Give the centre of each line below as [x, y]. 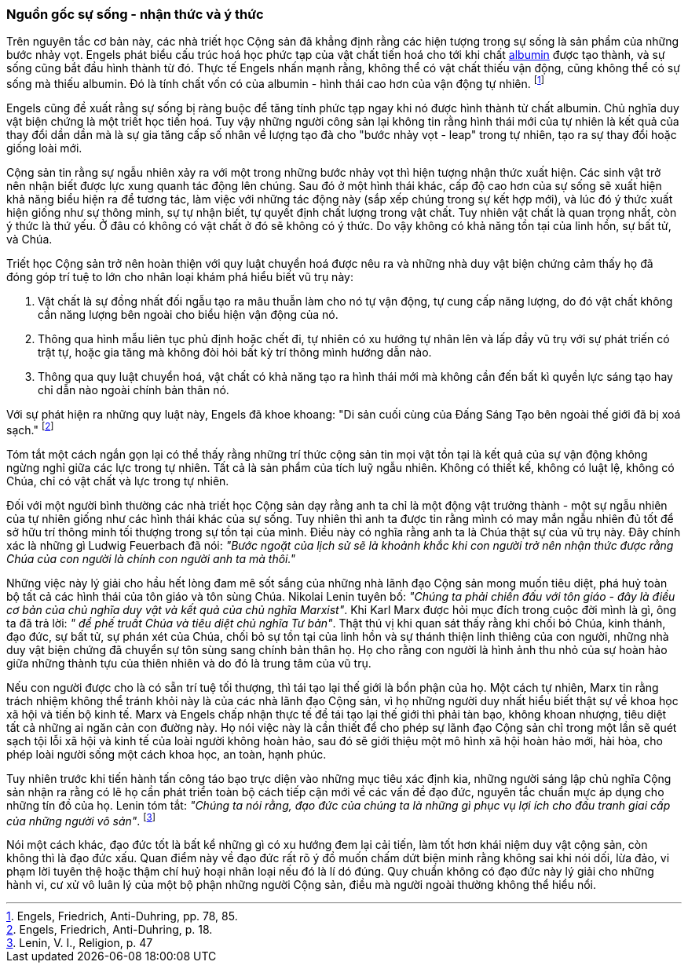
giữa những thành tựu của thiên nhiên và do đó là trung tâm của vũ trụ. [189, 663]
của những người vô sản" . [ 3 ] [81, 819]
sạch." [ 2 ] [30, 429]
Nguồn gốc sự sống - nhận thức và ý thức [135, 14]
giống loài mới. [44, 148]
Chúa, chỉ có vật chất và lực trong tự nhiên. [118, 481]
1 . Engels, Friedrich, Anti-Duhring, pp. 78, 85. [122, 916]
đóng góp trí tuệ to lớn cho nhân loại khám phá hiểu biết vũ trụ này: [180, 277]
